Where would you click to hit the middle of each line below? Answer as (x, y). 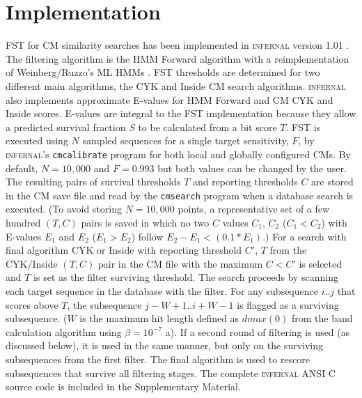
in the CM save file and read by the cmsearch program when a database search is (180, 195)
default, (22, 168)
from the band (322, 318)
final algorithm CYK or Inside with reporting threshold (124, 250)
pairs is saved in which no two (145, 222)
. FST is (303, 127)
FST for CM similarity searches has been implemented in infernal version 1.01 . (178, 45)
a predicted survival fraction (66, 127)
